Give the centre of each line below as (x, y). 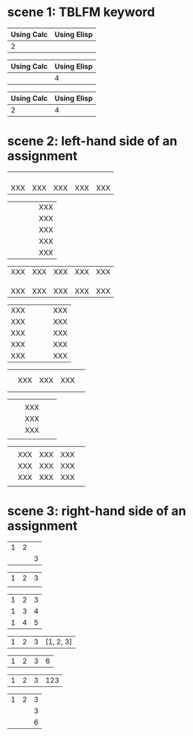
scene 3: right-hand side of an (97, 511)
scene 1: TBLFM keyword (81, 12)
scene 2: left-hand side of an (92, 141)
